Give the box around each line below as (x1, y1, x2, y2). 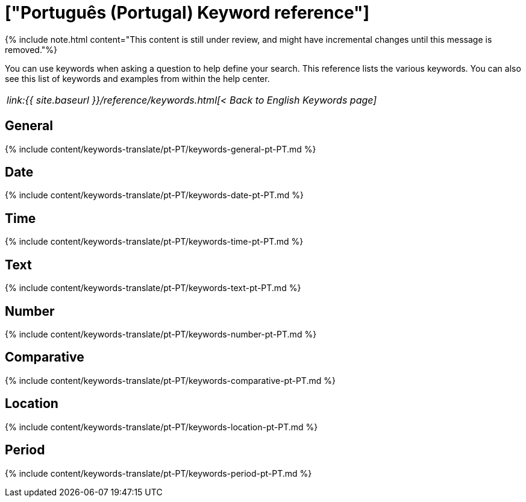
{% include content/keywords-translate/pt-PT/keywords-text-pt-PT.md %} (5, 283, 301, 293)
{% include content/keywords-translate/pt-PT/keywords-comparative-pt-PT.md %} (5, 375, 336, 386)
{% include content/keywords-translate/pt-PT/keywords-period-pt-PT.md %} (5, 468, 312, 478)
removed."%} (5, 44, 58, 55)
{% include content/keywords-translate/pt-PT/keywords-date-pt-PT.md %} (5, 190, 304, 201)
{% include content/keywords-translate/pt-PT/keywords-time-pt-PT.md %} (5, 236, 304, 247)
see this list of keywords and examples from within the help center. (5, 73, 270, 84)
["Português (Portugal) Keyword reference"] (5, 2, 370, 23)
